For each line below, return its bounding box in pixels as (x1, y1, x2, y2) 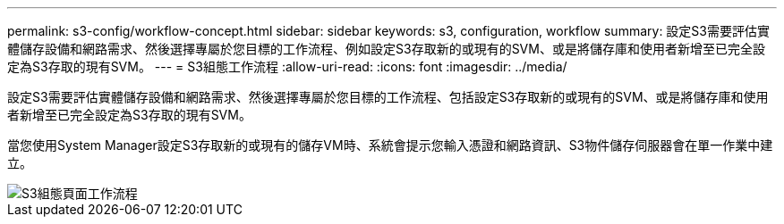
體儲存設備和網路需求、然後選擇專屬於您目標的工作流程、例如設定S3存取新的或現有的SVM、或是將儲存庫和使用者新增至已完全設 (7, 41, 765, 56)
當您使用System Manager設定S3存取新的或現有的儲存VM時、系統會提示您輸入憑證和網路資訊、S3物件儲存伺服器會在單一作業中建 (7, 137, 773, 153)
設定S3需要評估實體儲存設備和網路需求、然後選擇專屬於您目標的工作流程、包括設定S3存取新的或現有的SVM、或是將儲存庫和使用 (7, 89, 769, 104)
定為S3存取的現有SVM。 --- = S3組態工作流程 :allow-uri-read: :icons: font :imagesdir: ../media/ (7, 59, 567, 74)
